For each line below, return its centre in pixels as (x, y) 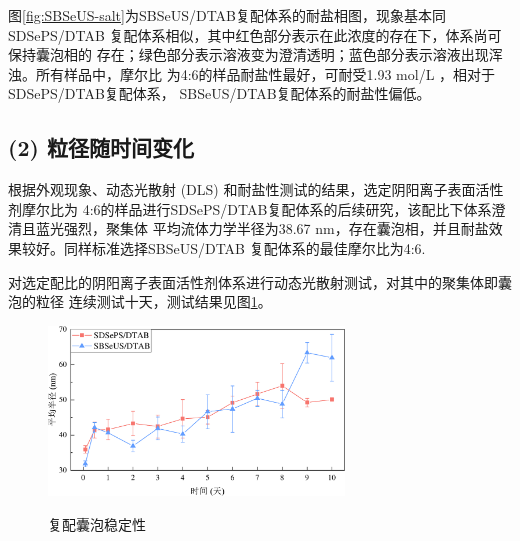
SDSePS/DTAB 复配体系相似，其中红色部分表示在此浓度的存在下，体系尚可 (255, 34)
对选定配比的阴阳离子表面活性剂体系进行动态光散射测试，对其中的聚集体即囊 (260, 281)
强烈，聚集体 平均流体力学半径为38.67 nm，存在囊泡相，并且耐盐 (276, 228)
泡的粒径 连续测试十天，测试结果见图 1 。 (140, 301)
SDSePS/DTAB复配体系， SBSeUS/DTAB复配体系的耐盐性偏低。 (219, 93)
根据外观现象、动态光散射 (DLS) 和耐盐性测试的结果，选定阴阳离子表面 (242, 189)
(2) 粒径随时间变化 (101, 147)
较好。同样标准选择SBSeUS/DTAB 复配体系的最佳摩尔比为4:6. (223, 247)
